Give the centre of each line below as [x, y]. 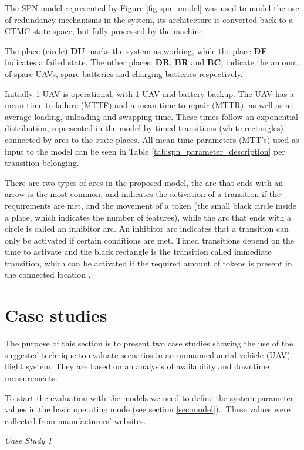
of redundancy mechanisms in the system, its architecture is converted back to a [149, 19]
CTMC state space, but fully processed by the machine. [105, 31]
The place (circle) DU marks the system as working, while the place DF [136, 50]
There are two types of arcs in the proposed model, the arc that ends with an [144, 182]
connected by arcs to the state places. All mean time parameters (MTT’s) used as [152, 139]
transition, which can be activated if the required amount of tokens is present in [148, 263]
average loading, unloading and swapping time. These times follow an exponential [152, 116]
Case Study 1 [28, 440]
